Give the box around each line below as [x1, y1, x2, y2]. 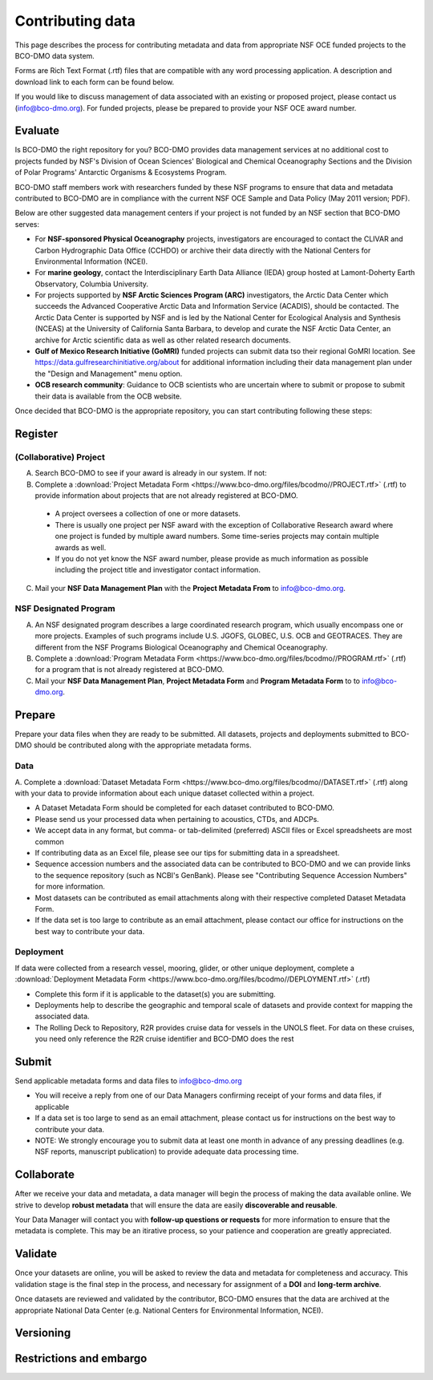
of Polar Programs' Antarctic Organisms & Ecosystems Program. [14, 168, 228, 177]
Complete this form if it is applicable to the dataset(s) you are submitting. [34, 989, 276, 998]
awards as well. [55, 542, 107, 552]
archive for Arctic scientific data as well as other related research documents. [34, 335, 292, 345]
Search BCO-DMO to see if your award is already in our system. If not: [34, 468, 268, 478]
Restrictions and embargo [14, 1352, 148, 1366]
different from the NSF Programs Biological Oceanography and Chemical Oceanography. [34, 642, 328, 652]
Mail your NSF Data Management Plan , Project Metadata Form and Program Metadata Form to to [34, 676, 361, 686]
